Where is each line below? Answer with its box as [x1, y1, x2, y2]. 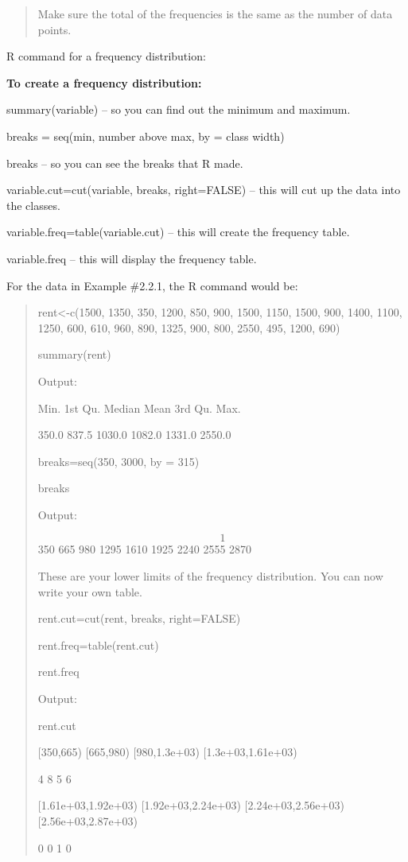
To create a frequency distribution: [6, 74, 202, 91]
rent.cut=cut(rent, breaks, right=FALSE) [37, 610, 241, 627]
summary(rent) [37, 346, 111, 363]
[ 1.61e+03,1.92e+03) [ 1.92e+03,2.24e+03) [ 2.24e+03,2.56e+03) [37, 797, 344, 813]
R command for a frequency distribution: [6, 48, 206, 64]
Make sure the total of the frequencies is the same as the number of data [37, 6, 393, 21]
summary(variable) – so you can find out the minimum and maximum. [6, 101, 351, 118]
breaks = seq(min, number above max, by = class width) [6, 127, 285, 144]
